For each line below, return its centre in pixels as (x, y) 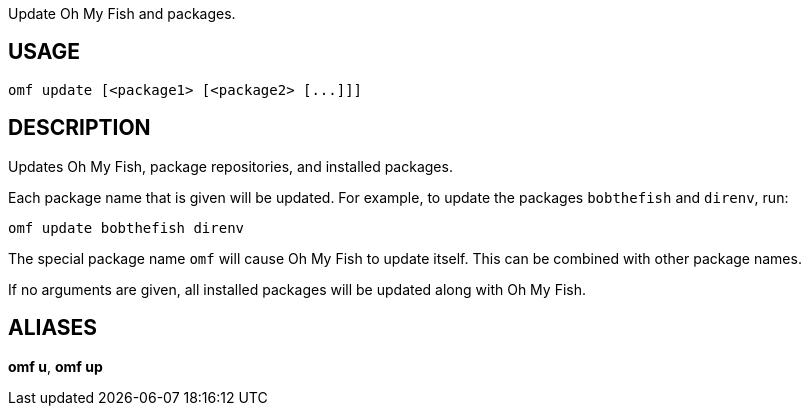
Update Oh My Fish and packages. (122, 13)
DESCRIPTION (79, 128)
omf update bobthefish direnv (126, 227)
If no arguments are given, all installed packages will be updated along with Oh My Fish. (297, 289)
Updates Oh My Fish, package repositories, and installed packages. (230, 166)
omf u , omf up (55, 366)
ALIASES (53, 328)
